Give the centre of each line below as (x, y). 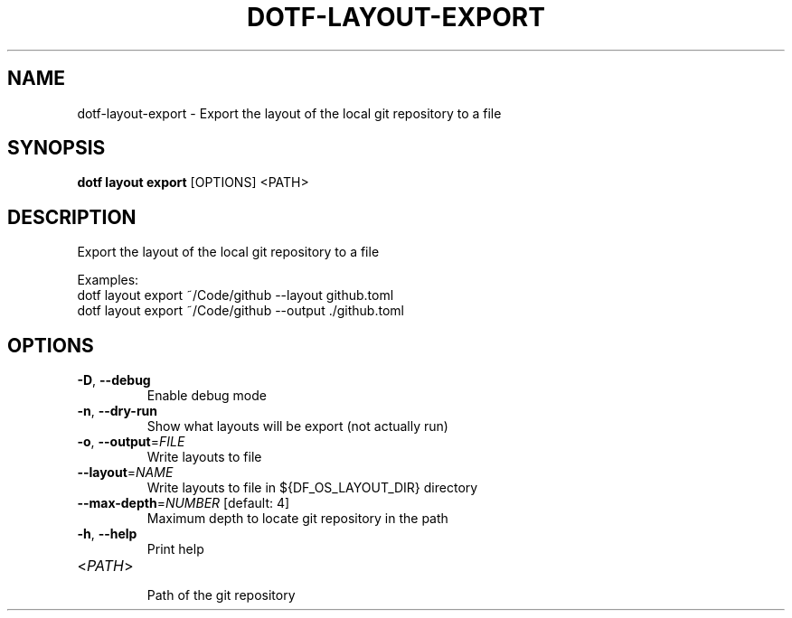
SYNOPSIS (57, 148)
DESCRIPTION (72, 217)
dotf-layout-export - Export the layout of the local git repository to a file (289, 113)
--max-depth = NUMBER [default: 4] (184, 503)
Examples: (108, 280)
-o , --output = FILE (131, 442)
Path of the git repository (221, 595)
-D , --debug (114, 380)
